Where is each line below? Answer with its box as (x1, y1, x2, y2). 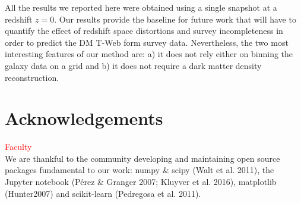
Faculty (5, 140, 32, 153)
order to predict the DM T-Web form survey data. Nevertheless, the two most (5, 36, 289, 48)
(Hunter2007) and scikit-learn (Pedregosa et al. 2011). (5, 187, 201, 199)
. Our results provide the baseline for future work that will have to (54, 12, 296, 25)
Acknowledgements (5, 106, 163, 130)
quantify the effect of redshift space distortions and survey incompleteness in (5, 24, 283, 37)
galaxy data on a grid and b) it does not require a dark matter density (5, 59, 262, 71)
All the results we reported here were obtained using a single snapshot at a (5, 1, 277, 13)
